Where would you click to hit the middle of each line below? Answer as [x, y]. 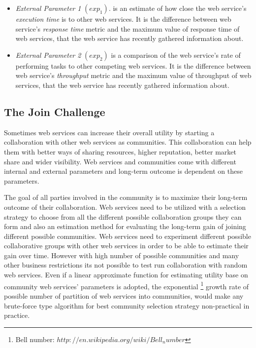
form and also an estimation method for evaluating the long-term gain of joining [125, 226]
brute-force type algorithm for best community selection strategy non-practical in [127, 305]
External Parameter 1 [48, 8]
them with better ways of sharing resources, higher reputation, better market [120, 151]
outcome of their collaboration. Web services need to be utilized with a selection [125, 207]
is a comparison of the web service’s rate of [176, 55]
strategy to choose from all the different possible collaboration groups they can [123, 216]
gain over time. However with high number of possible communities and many [122, 255]
